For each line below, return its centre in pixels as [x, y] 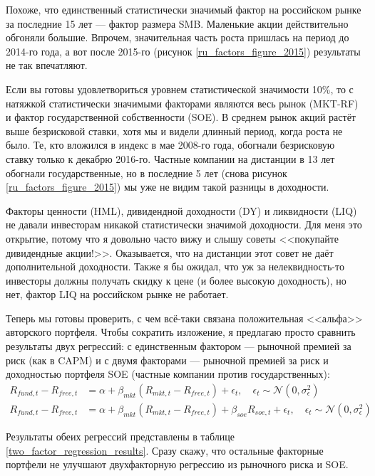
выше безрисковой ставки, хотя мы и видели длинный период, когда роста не [174, 131]
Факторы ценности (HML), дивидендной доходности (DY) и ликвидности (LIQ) [181, 210]
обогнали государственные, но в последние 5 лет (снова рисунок [147, 173]
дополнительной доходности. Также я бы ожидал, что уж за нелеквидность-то [175, 266]
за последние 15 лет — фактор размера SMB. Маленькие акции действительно [177, 23]
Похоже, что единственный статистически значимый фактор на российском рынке [184, 9]
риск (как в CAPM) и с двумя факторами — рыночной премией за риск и [167, 360]
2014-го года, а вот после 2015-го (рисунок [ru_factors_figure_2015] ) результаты [183, 51]
